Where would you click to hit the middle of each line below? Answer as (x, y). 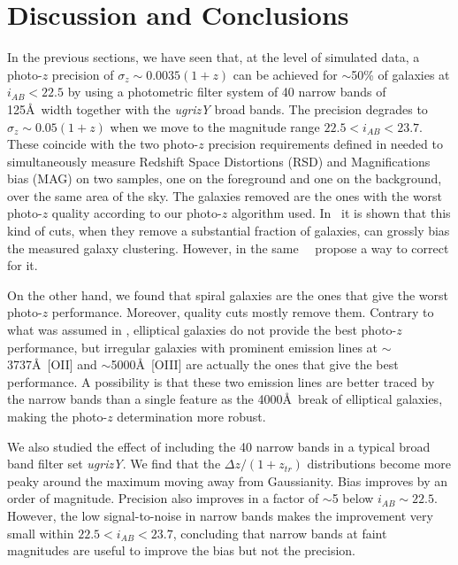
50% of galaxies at (401, 74)
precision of (83, 74)
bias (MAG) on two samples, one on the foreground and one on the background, (225, 178)
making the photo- (57, 416)
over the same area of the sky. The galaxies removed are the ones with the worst (225, 195)
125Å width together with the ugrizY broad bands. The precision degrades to (218, 108)
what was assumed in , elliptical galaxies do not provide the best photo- (202, 330)
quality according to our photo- (137, 213)
